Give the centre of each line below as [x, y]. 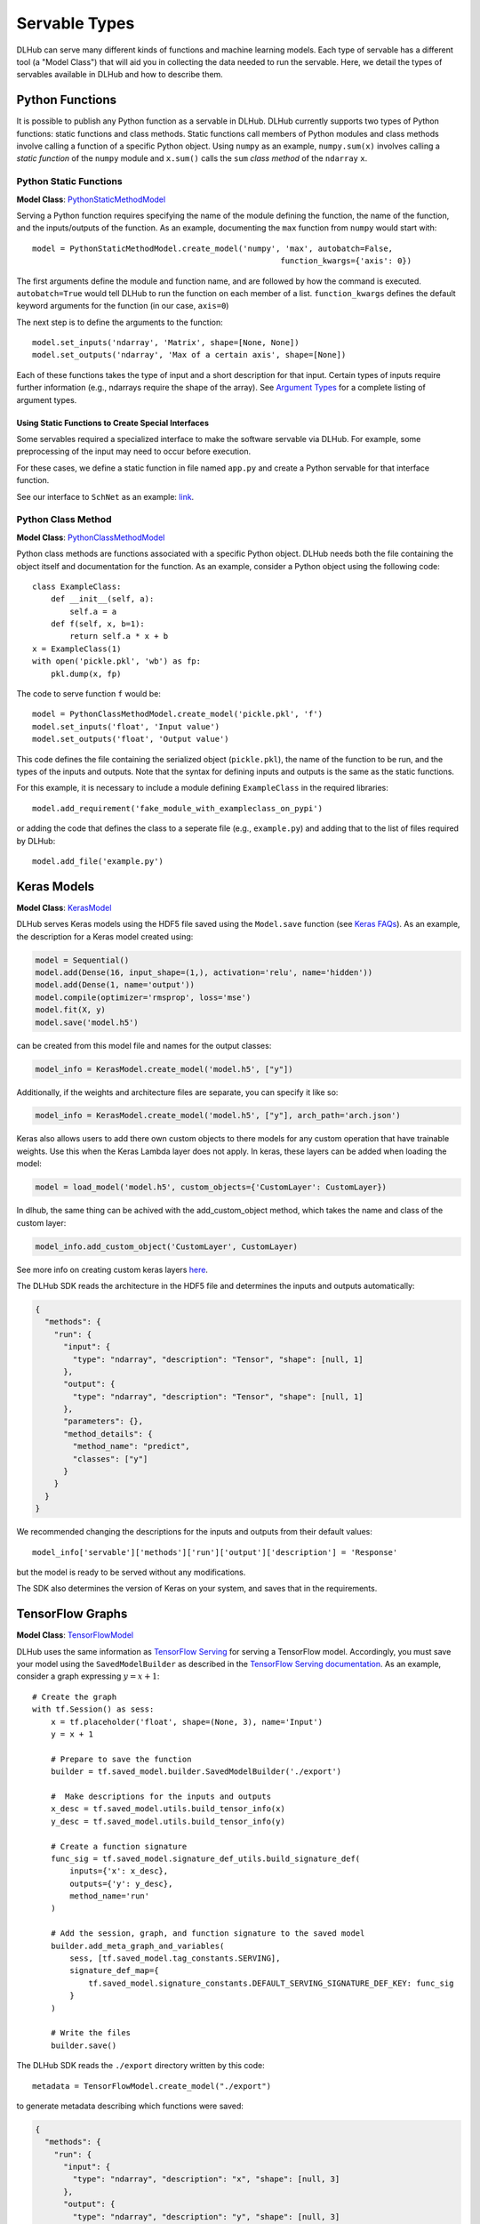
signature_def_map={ [114, 1971]
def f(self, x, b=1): [98, 624]
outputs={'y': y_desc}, [121, 1883]
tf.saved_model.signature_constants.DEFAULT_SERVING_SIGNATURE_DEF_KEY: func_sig [271, 1983]
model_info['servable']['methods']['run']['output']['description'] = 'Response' [215, 1552]
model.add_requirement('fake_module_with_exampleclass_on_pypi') [178, 808]
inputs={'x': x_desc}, [119, 1871]
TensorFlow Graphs [72, 1614]
